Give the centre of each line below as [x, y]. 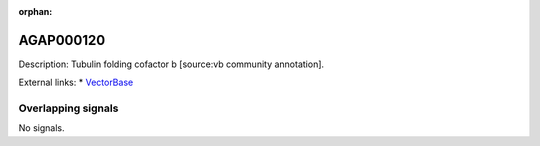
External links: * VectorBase [76, 82]
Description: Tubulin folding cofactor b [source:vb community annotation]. [171, 64]
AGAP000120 [62, 40]
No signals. [41, 128]
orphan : [35, 11]
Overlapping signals [68, 108]
